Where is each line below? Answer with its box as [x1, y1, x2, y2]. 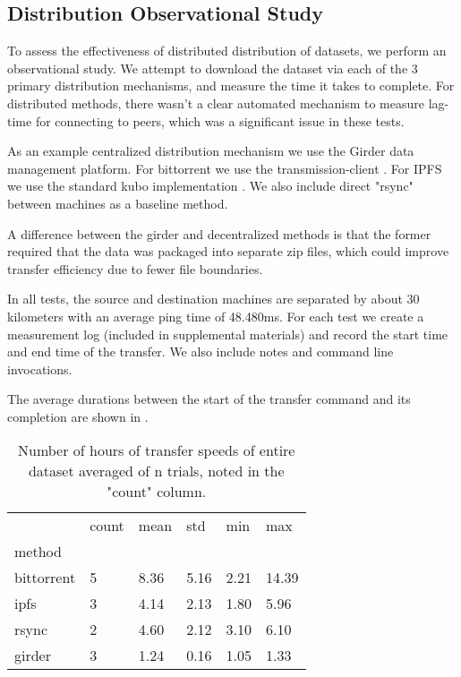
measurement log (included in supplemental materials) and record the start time [7, 324, 448, 343]
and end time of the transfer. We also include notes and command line [7, 342, 394, 361]
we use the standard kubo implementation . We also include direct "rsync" [7, 176, 414, 195]
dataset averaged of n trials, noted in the [28, 460, 285, 482]
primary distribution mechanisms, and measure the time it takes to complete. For [7, 76, 455, 95]
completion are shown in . [7, 407, 149, 425]
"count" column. [107, 481, 207, 502]
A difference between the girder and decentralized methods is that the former [7, 224, 431, 243]
